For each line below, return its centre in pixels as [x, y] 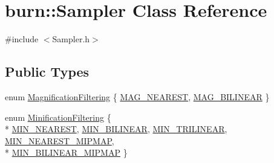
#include [22, 39]
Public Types [47, 72]
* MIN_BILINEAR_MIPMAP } [66, 152]
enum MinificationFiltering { [58, 117]
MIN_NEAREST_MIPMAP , [60, 140]
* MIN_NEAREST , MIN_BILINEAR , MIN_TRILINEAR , [116, 129]
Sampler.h [71, 39]
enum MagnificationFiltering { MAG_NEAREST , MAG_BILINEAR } [137, 96]
